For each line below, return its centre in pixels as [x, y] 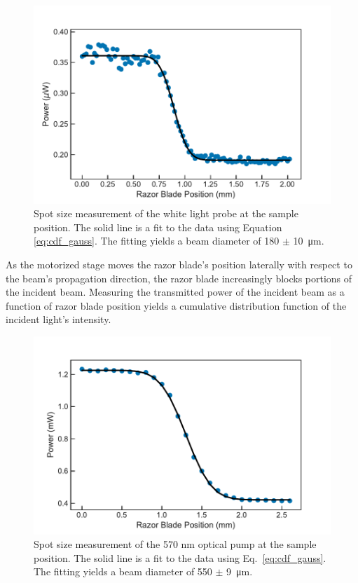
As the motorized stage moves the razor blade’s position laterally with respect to [179, 265]
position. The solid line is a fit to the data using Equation [158, 227]
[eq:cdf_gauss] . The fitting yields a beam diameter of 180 [157, 241]
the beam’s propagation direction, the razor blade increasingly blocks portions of [179, 278]
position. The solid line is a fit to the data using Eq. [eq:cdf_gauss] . [180, 557]
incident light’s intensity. [58, 319]
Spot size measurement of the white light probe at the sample [166, 213]
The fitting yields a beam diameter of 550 [123, 571]
